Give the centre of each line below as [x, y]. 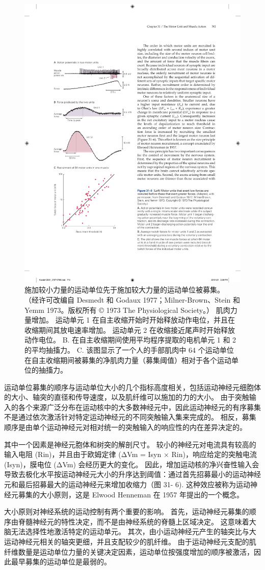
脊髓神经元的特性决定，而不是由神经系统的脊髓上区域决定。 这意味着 [134, 521]
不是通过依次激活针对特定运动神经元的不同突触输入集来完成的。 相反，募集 [130, 417]
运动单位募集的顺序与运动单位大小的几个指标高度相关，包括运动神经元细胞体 [132, 387]
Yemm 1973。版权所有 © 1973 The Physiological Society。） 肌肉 [127, 310]
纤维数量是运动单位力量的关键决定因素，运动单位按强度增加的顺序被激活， [129, 551]
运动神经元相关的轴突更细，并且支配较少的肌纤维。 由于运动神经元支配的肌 [130, 541]
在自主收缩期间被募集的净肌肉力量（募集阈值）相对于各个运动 [128, 360]
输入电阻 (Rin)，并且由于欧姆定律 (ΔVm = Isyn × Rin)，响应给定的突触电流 [130, 454]
